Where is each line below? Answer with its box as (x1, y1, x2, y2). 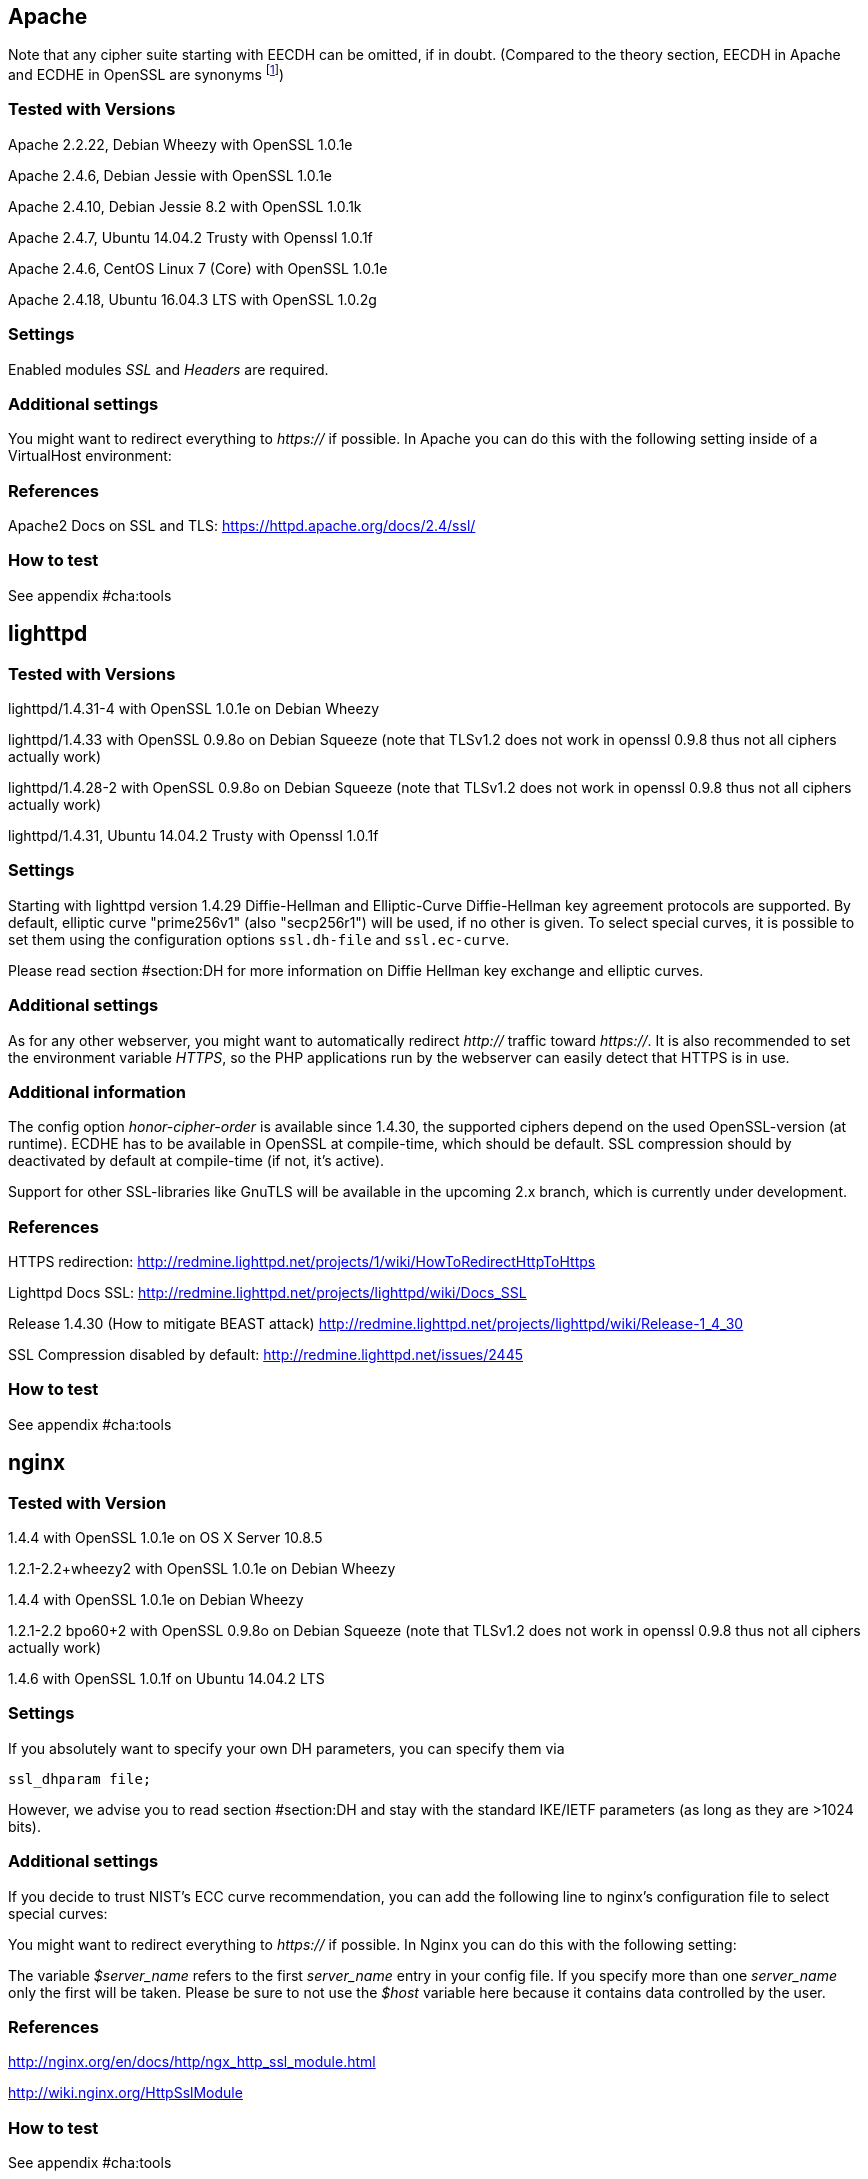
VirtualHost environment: (8, 447, 172, 465)
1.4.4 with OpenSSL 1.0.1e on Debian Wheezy (8, 1591, 304, 1609)
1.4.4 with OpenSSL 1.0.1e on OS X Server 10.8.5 (8, 1529, 323, 1547)
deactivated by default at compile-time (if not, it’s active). (8, 1152, 385, 1170)
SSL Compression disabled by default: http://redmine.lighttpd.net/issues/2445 (8, 1346, 524, 1364)
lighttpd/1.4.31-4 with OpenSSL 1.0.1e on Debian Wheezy (8, 700, 380, 718)
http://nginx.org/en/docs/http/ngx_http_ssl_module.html (8, 2053, 376, 2071)
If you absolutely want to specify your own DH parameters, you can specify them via (8, 1739, 565, 1757)
